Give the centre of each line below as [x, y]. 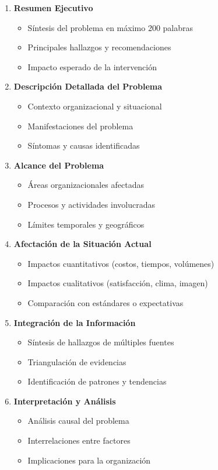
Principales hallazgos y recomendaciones [99, 47]
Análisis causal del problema [78, 421]
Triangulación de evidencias [77, 361]
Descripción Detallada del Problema [88, 86]
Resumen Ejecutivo [53, 8]
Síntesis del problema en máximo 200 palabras [110, 27]
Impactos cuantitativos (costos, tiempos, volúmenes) [121, 263]
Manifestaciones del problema [80, 126]
